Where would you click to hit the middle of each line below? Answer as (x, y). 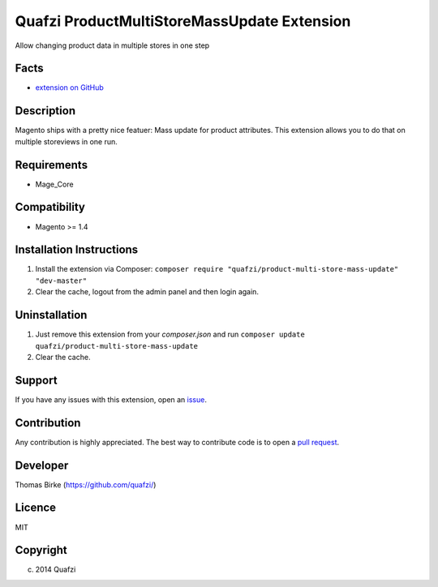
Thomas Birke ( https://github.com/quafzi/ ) (86, 484)
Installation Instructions (77, 250)
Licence (36, 508)
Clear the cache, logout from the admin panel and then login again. (147, 292)
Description (45, 111)
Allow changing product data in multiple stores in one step (112, 45)
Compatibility (50, 207)
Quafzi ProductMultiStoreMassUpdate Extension (183, 21)
